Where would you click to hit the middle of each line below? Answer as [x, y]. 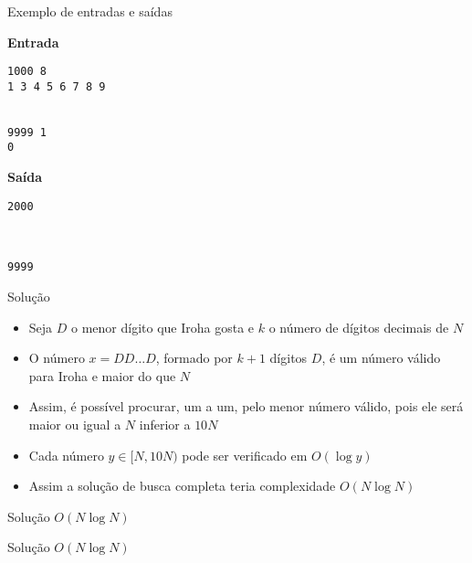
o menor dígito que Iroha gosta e [163, 327]
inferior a [165, 424]
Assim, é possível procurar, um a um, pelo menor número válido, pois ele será [246, 406]
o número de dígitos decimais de [359, 327]
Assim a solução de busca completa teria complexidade [182, 486]
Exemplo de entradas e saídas [90, 11]
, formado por [194, 358]
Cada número [66, 455]
